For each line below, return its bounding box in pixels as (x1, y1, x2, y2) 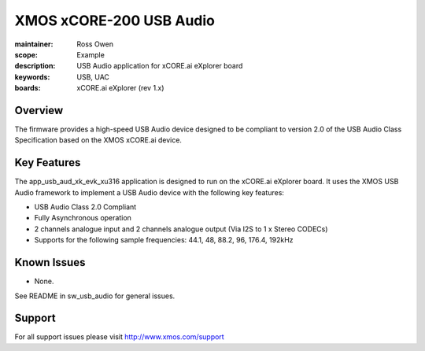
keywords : (14, 72, 50, 82)
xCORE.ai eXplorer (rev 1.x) (76, 83, 164, 93)
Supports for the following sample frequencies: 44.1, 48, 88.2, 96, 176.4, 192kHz (34, 235, 294, 245)
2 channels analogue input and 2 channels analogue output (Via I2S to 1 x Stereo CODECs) (34, 224, 328, 234)
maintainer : (14, 39, 54, 49)
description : (14, 61, 56, 71)
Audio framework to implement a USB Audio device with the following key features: (14, 187, 285, 197)
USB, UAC (76, 72, 110, 82)
